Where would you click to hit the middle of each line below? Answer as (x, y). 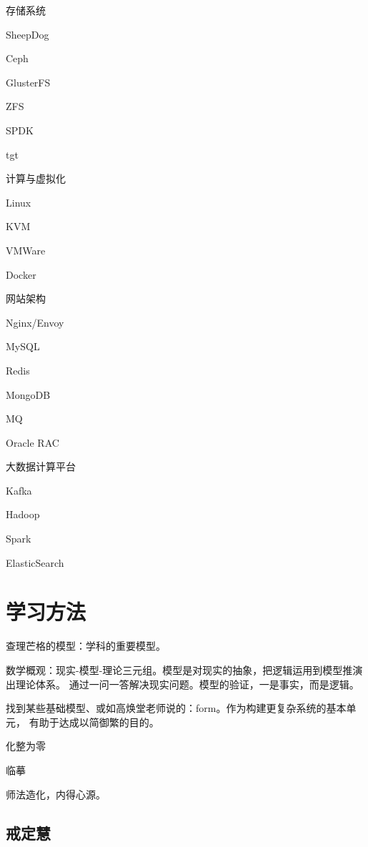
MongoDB (28, 394)
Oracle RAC (33, 442)
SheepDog (28, 34)
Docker (21, 274)
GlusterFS (28, 82)
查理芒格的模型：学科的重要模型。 (86, 646)
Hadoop (23, 514)
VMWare (26, 250)
